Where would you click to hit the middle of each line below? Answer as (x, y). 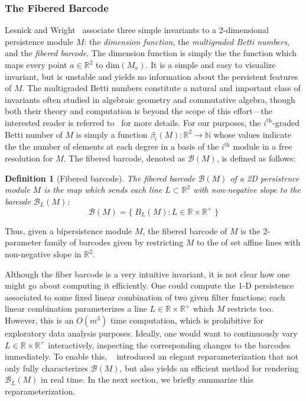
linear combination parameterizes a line (76, 308)
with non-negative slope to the (247, 190)
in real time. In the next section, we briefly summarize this (147, 379)
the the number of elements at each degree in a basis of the (112, 146)
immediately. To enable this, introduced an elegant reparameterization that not (152, 356)
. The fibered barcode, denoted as (124, 158)
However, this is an (39, 320)
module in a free (263, 146)
